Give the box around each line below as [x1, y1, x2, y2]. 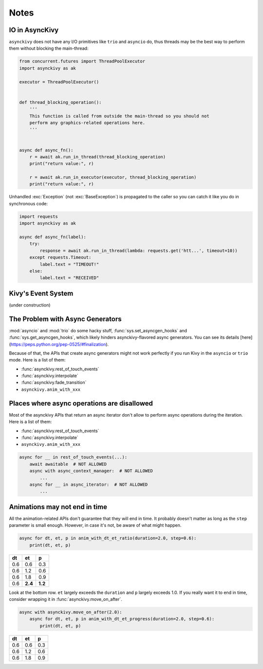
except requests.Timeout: [29, 255, 92, 260]
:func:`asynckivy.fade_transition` [21, 380, 87, 385]
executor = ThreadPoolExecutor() [19, 79, 99, 85]
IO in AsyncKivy [9, 26, 59, 34]
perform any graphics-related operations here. [29, 120, 146, 125]
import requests [19, 213, 58, 219]
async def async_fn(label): [19, 234, 86, 240]
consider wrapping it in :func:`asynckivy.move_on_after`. [9, 596, 123, 602]
